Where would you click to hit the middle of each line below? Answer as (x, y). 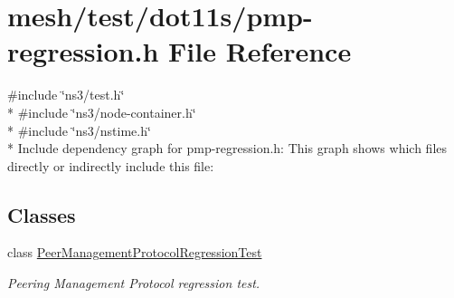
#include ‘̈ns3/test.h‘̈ (66, 95)
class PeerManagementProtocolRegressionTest (135, 252)
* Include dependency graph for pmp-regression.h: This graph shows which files (227, 148)
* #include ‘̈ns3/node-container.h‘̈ (102, 112)
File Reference (260, 51)
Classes (42, 214)
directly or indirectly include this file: (111, 165)
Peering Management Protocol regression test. (134, 283)
